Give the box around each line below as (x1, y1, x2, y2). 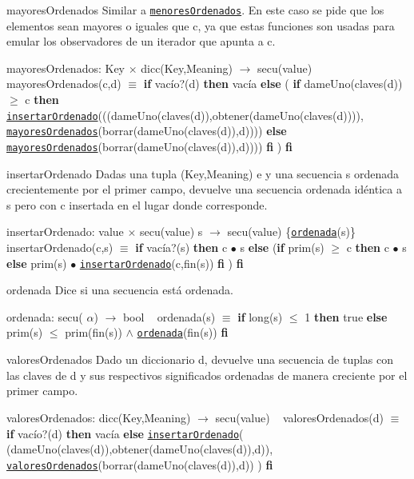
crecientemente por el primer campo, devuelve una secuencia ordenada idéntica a (6, 181, 402, 198)
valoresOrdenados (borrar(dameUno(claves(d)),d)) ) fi (6, 456, 273, 473)
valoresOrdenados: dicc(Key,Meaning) (6, 409, 191, 425)
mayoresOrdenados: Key (6, 59, 125, 76)
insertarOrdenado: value (6, 223, 124, 240)
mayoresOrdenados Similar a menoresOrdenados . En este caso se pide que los (6, 2, 384, 18)
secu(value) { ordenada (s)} (227, 223, 356, 240)
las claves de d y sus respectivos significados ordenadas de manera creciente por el (6, 366, 408, 383)
